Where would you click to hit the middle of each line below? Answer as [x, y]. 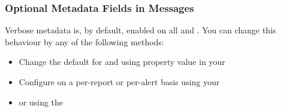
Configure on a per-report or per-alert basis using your [119, 82]
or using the [41, 102]
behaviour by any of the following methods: [84, 41]
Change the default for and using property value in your [122, 62]
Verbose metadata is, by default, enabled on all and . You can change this [140, 30]
